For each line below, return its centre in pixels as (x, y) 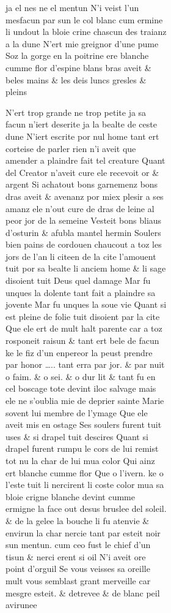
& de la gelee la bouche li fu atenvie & (78, 520)
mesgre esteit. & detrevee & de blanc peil (83, 592)
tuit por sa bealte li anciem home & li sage (86, 268)
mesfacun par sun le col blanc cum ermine (84, 19)
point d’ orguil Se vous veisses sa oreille (78, 569)
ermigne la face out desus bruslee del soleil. (86, 508)
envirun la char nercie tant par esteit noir (83, 532)
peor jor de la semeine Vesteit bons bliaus (84, 220)
